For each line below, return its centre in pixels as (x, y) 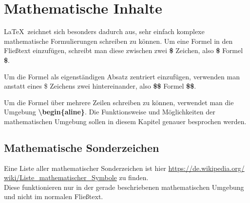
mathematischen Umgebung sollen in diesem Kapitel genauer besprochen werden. (125, 121)
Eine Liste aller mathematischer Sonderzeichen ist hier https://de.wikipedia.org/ (124, 168)
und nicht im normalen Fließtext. (54, 196)
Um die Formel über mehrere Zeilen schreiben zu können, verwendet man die (119, 102)
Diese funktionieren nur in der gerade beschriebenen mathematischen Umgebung (124, 187)
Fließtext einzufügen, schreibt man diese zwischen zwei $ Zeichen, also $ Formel (124, 50)
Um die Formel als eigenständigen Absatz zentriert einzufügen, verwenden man (122, 76)
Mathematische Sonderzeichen (82, 147)
